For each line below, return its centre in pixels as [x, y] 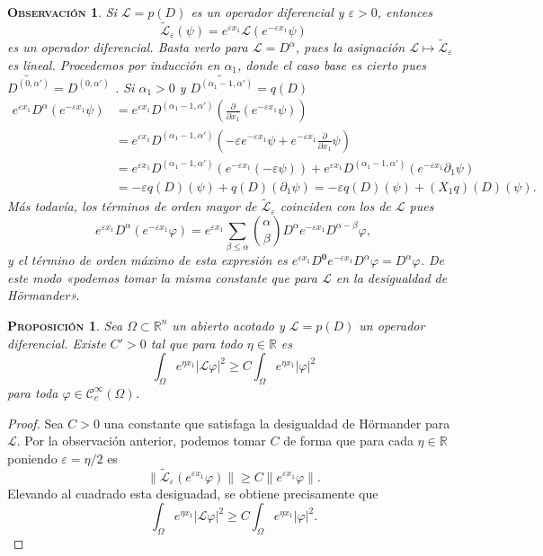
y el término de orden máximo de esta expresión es [147, 260]
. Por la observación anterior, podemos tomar [141, 441]
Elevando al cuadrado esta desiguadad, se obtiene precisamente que [193, 493]
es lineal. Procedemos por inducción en [114, 64]
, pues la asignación [350, 47]
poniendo [32, 458]
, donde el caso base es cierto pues [332, 64]
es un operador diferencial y [267, 12]
